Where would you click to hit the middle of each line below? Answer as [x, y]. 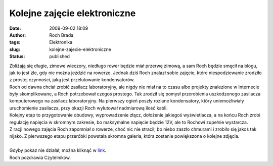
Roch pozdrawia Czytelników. [40, 157]
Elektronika [61, 42]
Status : [17, 57]
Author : [18, 35]
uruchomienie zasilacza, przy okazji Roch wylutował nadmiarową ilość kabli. [88, 108]
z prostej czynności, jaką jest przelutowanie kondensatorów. [72, 80]
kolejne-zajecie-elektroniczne [80, 49]
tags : [15, 42]
